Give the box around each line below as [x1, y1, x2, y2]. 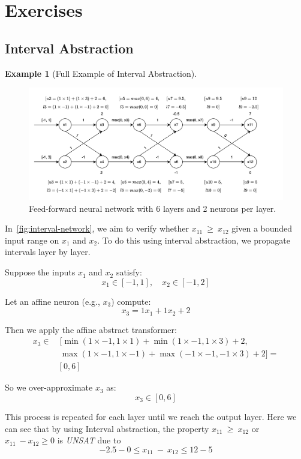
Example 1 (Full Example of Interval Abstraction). [5, 67, 197, 79]
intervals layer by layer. [5, 245, 91, 258]
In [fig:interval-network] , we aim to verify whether [5, 222, 189, 235]
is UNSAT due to [57, 434, 121, 446]
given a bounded [231, 222, 293, 235]
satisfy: [116, 266, 142, 278]
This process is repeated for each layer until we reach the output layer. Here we [5, 410, 297, 422]
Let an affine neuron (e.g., [5, 295, 100, 307]
